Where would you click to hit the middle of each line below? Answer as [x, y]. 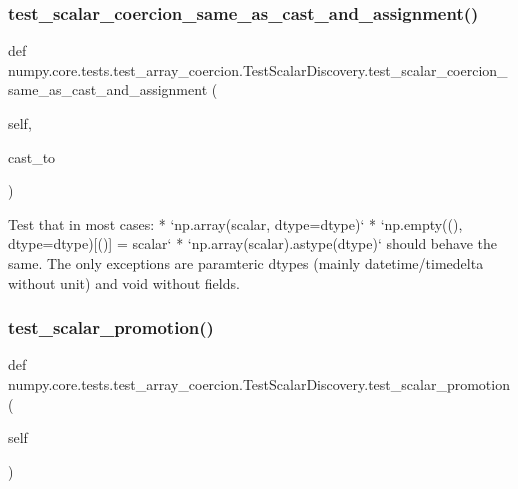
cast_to [32, 156]
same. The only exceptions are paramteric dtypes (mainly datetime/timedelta [246, 262]
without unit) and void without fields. [124, 282]
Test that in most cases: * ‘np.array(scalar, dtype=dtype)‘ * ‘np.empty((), [235, 223]
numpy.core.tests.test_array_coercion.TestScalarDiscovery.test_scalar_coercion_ [258, 69]
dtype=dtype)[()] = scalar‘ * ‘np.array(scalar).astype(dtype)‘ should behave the [252, 243]
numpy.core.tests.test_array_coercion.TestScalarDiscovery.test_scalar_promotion [259, 383]
